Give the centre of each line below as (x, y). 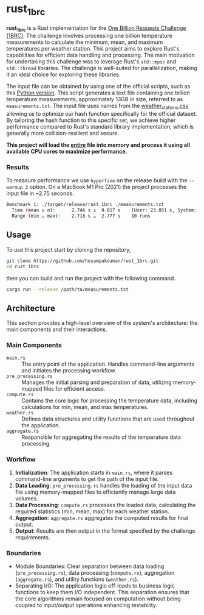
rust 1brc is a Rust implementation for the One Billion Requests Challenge (96, 28)
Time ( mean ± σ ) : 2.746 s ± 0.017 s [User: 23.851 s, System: (104, 210)
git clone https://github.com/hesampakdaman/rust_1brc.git (83, 261)
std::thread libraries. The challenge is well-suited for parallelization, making (102, 68)
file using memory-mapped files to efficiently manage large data (95, 492)
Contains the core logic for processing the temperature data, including (109, 400)
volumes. (26, 498)
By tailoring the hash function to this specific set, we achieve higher (91, 120)
